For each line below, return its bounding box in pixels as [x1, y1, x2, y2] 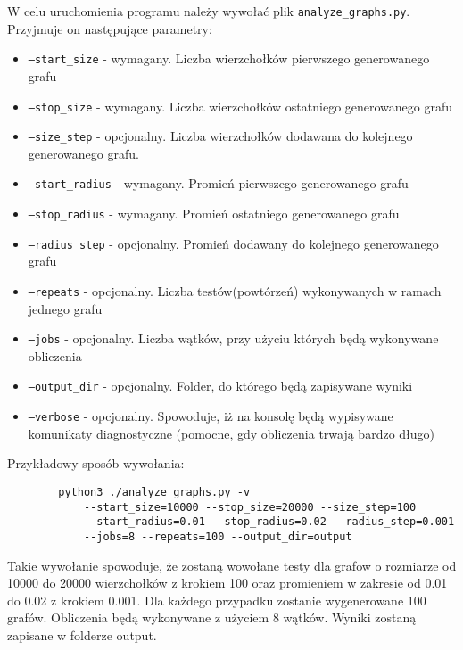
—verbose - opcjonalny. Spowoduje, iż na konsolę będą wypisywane [28, 407, 393, 425]
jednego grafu [28, 299, 103, 317]
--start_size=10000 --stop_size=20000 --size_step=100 [83, 500, 417, 514]
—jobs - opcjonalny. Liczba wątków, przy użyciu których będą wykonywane [28, 329, 439, 348]
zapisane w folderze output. [7, 625, 157, 644]
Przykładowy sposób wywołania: [7, 454, 185, 473]
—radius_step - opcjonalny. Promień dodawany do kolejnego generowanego [28, 234, 439, 252]
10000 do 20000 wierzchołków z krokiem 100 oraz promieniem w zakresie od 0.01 [7, 573, 448, 592]
